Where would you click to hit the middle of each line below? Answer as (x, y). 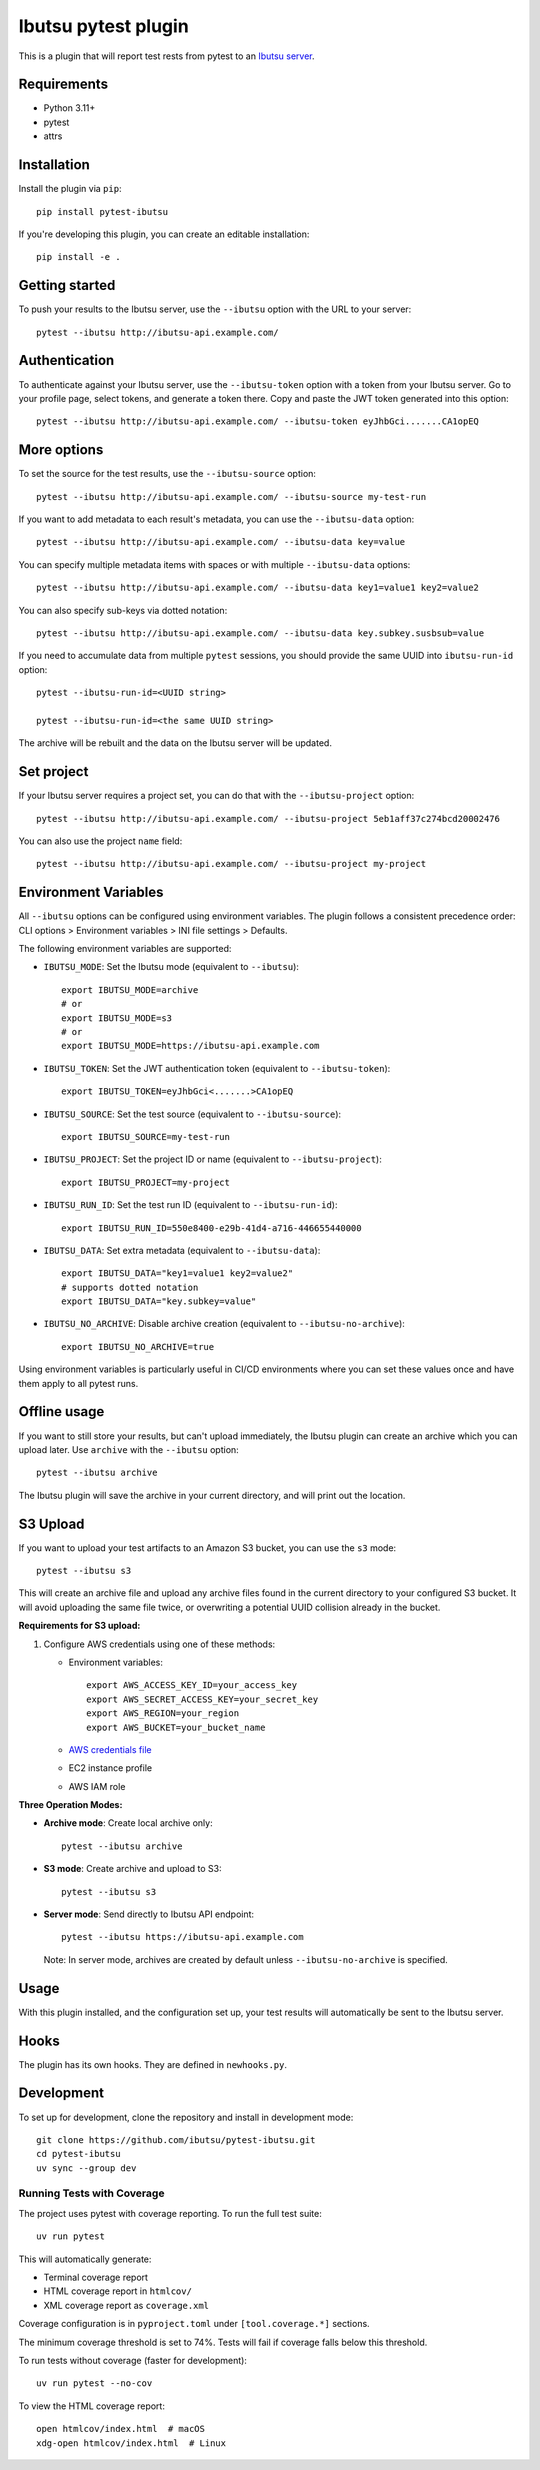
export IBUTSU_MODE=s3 (117, 1018)
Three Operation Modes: (70, 1805)
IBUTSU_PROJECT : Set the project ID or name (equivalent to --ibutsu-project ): (212, 1159)
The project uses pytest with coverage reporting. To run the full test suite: (170, 2213)
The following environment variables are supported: (125, 949)
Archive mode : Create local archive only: (128, 1823)
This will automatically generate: (85, 2259)
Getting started (67, 285)
